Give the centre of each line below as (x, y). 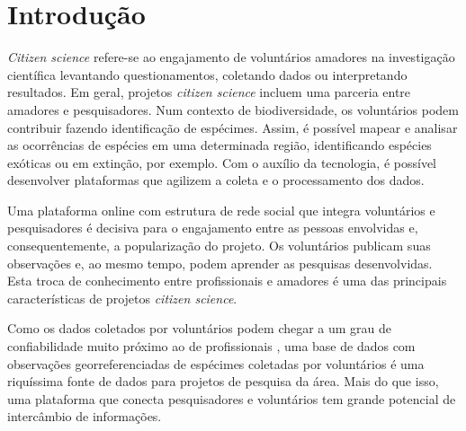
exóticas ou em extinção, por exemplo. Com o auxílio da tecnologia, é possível (222, 162)
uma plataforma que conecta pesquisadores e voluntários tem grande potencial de (232, 398)
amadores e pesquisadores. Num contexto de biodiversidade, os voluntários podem (233, 109)
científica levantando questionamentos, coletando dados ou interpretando (207, 74)
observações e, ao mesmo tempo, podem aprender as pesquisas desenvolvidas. (220, 263)
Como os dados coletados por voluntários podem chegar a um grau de (200, 328)
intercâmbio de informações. (85, 416)
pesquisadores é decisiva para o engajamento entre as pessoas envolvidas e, (213, 228)
